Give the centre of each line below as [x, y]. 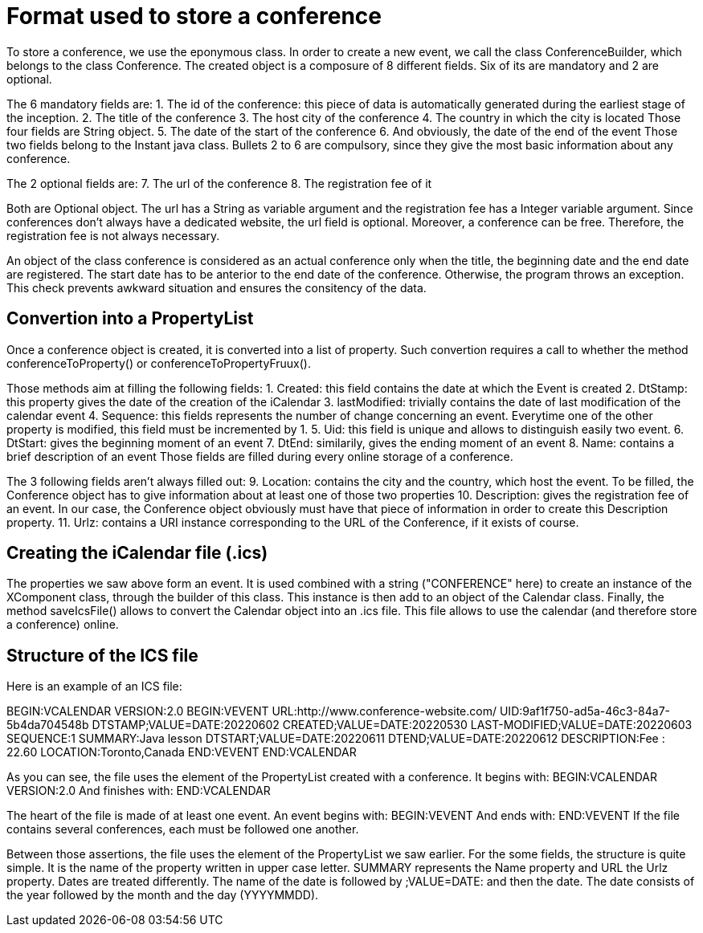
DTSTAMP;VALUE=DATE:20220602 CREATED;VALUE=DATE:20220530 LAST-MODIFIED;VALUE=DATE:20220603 [392, 725]
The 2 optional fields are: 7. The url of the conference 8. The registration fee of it [219, 183]
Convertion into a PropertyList [130, 319]
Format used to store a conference [194, 16]
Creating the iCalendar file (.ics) [137, 553]
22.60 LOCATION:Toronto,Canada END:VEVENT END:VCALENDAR [182, 752]
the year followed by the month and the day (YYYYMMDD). [163, 895]
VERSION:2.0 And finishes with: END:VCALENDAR [139, 791]
